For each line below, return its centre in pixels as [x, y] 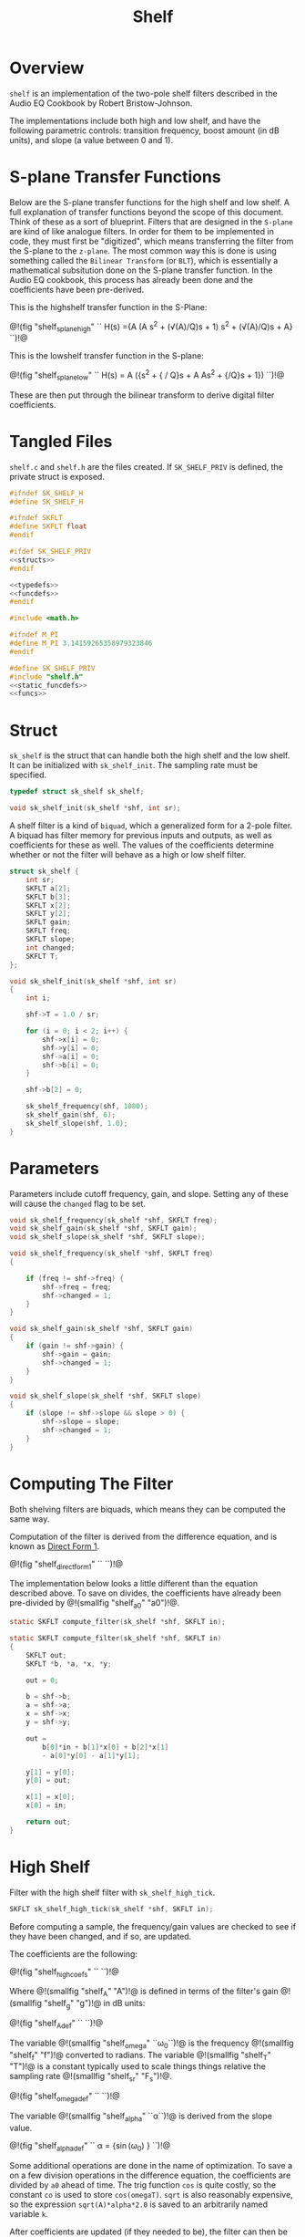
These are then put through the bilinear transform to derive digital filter [142, 395]
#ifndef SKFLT [36, 518]
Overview [47, 68]
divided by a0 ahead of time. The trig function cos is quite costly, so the [142, 2185]
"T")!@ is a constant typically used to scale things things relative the [137, 2066]
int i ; [38, 998]
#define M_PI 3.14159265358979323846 [81, 644]
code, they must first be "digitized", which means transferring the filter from [152, 241]
